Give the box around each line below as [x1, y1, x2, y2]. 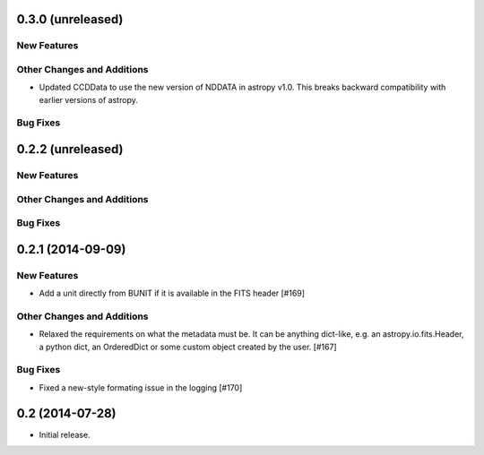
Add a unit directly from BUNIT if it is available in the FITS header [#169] [39, 288, 305, 299]
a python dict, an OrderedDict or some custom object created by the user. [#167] [39, 341, 337, 352]
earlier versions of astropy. [39, 94, 138, 105]
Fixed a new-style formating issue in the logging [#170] [39, 382, 243, 393]
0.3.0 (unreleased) [16, 12, 124, 27]
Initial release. [39, 429, 91, 440]
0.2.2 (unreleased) [16, 142, 125, 157]
